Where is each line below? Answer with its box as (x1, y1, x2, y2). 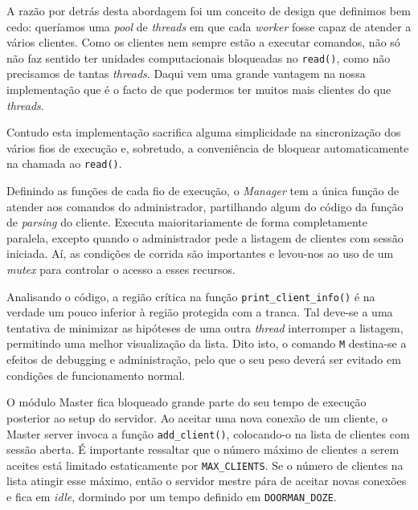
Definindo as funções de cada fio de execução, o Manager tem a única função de (6, 182, 400, 199)
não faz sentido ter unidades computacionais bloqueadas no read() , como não (6, 49, 391, 66)
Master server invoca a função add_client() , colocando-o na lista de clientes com (6, 425, 410, 442)
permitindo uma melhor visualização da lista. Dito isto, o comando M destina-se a (6, 335, 407, 352)
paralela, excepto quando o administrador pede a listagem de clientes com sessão (6, 229, 404, 246)
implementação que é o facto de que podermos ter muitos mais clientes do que (6, 81, 391, 98)
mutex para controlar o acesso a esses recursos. (6, 261, 236, 278)
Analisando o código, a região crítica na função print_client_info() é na (6, 288, 375, 304)
